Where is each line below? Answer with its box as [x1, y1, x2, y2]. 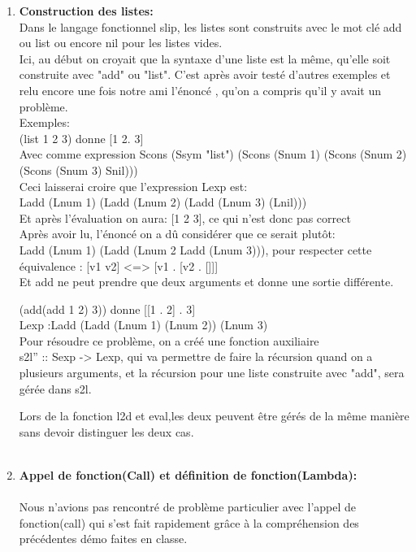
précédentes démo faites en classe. [19, 530, 188, 547]
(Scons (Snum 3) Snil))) [19, 161, 138, 178]
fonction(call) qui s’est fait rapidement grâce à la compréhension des [19, 514, 359, 531]
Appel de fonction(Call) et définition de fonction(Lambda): [19, 467, 357, 484]
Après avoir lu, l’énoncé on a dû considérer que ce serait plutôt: [19, 225, 336, 242]
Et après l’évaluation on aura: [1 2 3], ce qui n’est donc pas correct [19, 209, 351, 226]
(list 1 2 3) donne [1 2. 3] [19, 129, 144, 146]
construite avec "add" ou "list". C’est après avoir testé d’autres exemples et [19, 66, 391, 83]
